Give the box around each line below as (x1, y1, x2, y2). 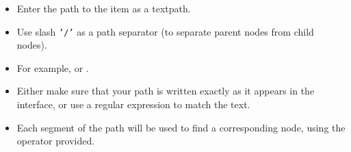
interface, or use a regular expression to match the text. (16, 97, 250, 112)
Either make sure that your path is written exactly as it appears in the (16, 84, 315, 98)
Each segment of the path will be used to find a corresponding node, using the (16, 120, 346, 134)
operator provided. (16, 134, 95, 148)
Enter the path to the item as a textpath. (16, 1, 191, 15)
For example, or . (16, 60, 89, 75)
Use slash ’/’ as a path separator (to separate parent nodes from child (16, 24, 314, 38)
